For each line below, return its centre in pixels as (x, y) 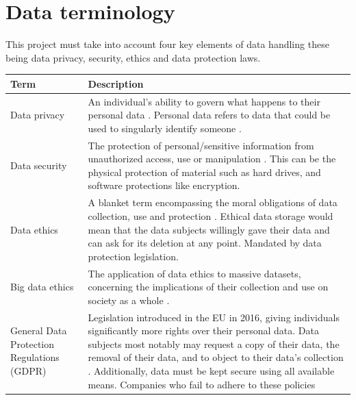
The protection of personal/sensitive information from (201, 145)
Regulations (35, 357)
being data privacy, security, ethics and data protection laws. (133, 57)
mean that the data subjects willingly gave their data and (209, 229)
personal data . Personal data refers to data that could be (209, 115)
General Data (39, 330)
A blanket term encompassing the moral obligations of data (213, 202)
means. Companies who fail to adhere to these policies (202, 384)
